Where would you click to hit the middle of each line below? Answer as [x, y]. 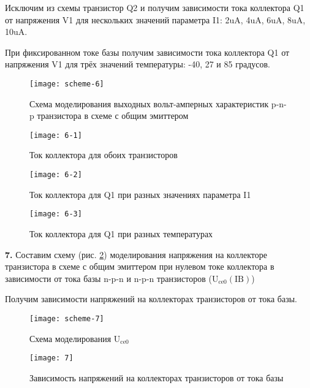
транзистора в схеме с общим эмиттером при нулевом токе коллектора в [140, 266]
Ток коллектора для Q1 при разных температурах [121, 233]
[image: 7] [51, 358]
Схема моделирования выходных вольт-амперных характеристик [149, 103]
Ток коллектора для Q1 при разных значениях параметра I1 [140, 194]
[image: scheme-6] [67, 84]
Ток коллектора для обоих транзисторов [104, 155]
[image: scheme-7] [67, 318]
